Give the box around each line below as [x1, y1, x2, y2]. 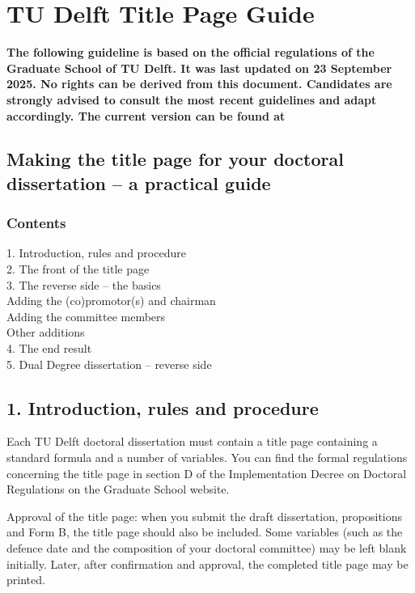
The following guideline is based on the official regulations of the [6, 44, 375, 61]
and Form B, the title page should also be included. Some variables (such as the [6, 523, 403, 540]
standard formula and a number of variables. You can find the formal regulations [6, 449, 408, 466]
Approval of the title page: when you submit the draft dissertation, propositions [6, 507, 403, 524]
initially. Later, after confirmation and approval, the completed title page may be [6, 555, 409, 572]
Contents [6, 213, 66, 233]
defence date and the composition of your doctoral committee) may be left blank [6, 540, 407, 556]
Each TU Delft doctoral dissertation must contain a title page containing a [6, 433, 378, 450]
